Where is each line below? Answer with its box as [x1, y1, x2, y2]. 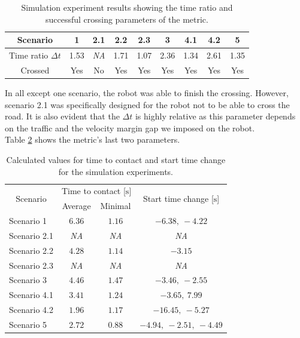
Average [62, 199, 91, 212]
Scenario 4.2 [9, 303, 53, 316]
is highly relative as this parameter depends [135, 110, 296, 122]
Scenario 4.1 [9, 288, 53, 301]
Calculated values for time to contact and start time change [6, 153, 226, 165]
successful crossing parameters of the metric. [45, 13, 208, 25]
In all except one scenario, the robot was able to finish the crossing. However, [5, 86, 289, 99]
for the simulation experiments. [58, 165, 173, 177]
